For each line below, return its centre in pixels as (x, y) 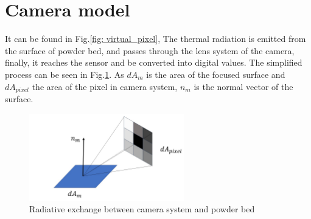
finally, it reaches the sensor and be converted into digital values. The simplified (154, 62)
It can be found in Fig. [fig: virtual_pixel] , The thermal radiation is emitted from (155, 39)
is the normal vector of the (243, 86)
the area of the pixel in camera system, (105, 86)
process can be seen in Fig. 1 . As (65, 74)
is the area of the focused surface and (216, 74)
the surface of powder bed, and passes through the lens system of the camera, (150, 50)
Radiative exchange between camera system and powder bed (142, 209)
